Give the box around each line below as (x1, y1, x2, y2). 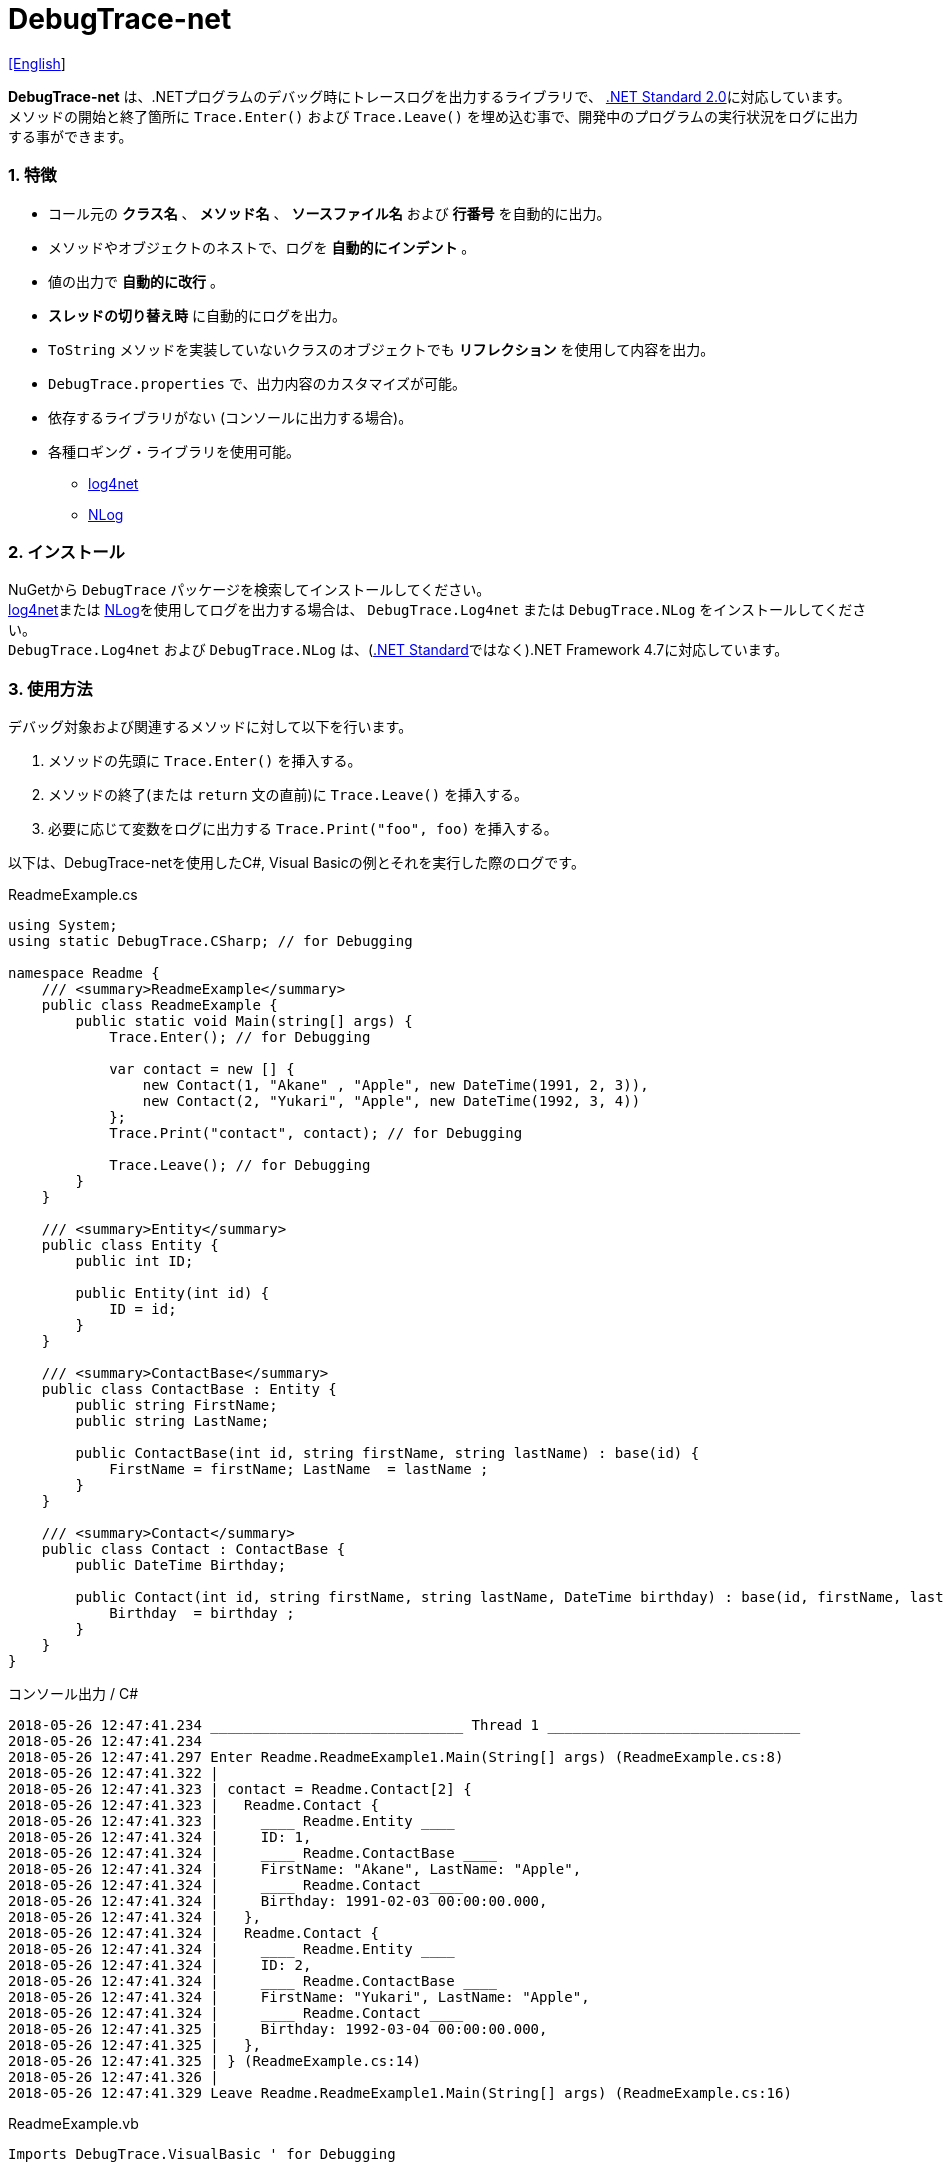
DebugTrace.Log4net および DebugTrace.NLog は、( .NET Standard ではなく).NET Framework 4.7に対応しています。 (8, 641, 789, 659)
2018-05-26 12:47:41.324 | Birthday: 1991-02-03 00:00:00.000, (8, 1893, 548, 1909)
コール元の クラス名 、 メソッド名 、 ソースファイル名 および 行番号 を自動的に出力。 (48, 204, 611, 222)
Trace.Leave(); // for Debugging (109, 1157, 371, 1173)
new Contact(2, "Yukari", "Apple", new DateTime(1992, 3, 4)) (142, 1093, 641, 1109)
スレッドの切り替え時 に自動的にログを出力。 (48, 306, 346, 324)
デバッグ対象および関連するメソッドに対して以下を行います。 (8, 718, 413, 735)
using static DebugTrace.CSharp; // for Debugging (8, 933, 413, 949)
